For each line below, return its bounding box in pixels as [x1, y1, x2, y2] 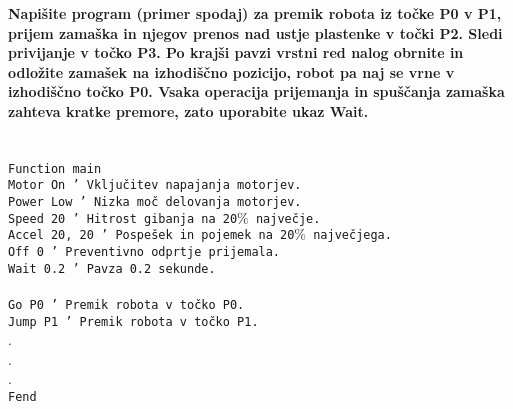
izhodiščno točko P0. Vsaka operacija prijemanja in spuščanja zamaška [8, 81, 505, 102]
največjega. [313, 228, 392, 243]
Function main [8, 161, 102, 176]
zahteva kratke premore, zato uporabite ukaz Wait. [8, 100, 369, 121]
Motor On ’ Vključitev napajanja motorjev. [8, 178, 302, 193]
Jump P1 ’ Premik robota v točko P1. [8, 314, 259, 329]
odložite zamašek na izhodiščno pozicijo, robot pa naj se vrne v [8, 61, 455, 82]
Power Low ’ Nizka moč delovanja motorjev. [8, 195, 302, 210]
